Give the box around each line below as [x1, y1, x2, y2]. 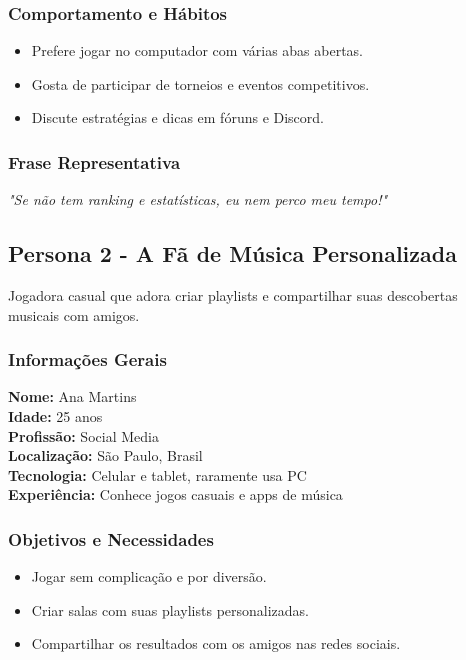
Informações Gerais [8, 347, 167, 372]
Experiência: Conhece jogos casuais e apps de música [8, 484, 343, 505]
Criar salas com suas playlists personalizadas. [31, 599, 310, 620]
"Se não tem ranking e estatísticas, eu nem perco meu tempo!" [8, 189, 388, 210]
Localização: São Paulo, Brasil [8, 445, 203, 466]
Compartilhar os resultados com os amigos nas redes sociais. [31, 633, 401, 654]
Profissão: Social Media [8, 425, 159, 446]
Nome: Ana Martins [8, 386, 137, 407]
